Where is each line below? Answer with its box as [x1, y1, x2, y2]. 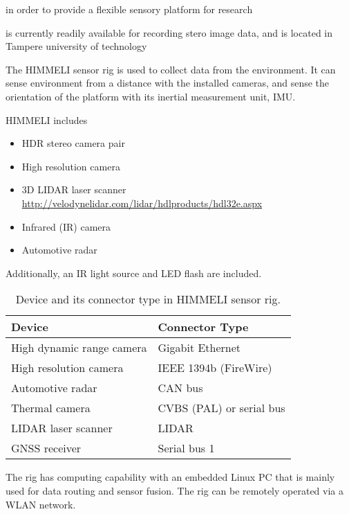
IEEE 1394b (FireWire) [158, 360, 272, 376]
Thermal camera [11, 400, 91, 416]
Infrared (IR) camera [21, 219, 111, 233]
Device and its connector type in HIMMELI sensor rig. [15, 291, 281, 308]
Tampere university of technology [6, 39, 147, 53]
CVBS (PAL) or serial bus [158, 400, 285, 416]
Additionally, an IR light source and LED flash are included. [6, 265, 262, 280]
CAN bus [158, 380, 203, 396]
